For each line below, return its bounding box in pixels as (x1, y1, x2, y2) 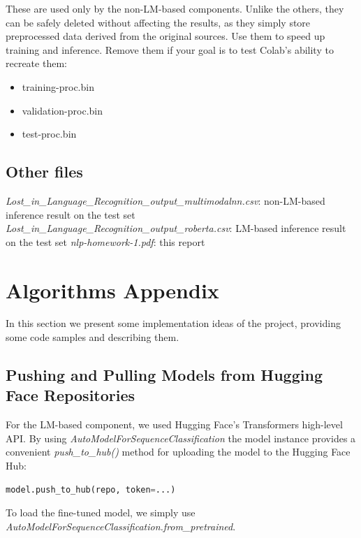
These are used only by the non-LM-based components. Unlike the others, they (6, 1, 344, 15)
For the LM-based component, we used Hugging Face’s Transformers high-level (6, 417, 343, 432)
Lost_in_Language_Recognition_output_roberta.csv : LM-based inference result (6, 221, 346, 235)
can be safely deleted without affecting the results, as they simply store (6, 15, 311, 29)
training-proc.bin (22, 79, 94, 94)
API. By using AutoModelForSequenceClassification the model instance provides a (6, 430, 356, 445)
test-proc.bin (22, 126, 77, 141)
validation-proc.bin (22, 103, 103, 117)
